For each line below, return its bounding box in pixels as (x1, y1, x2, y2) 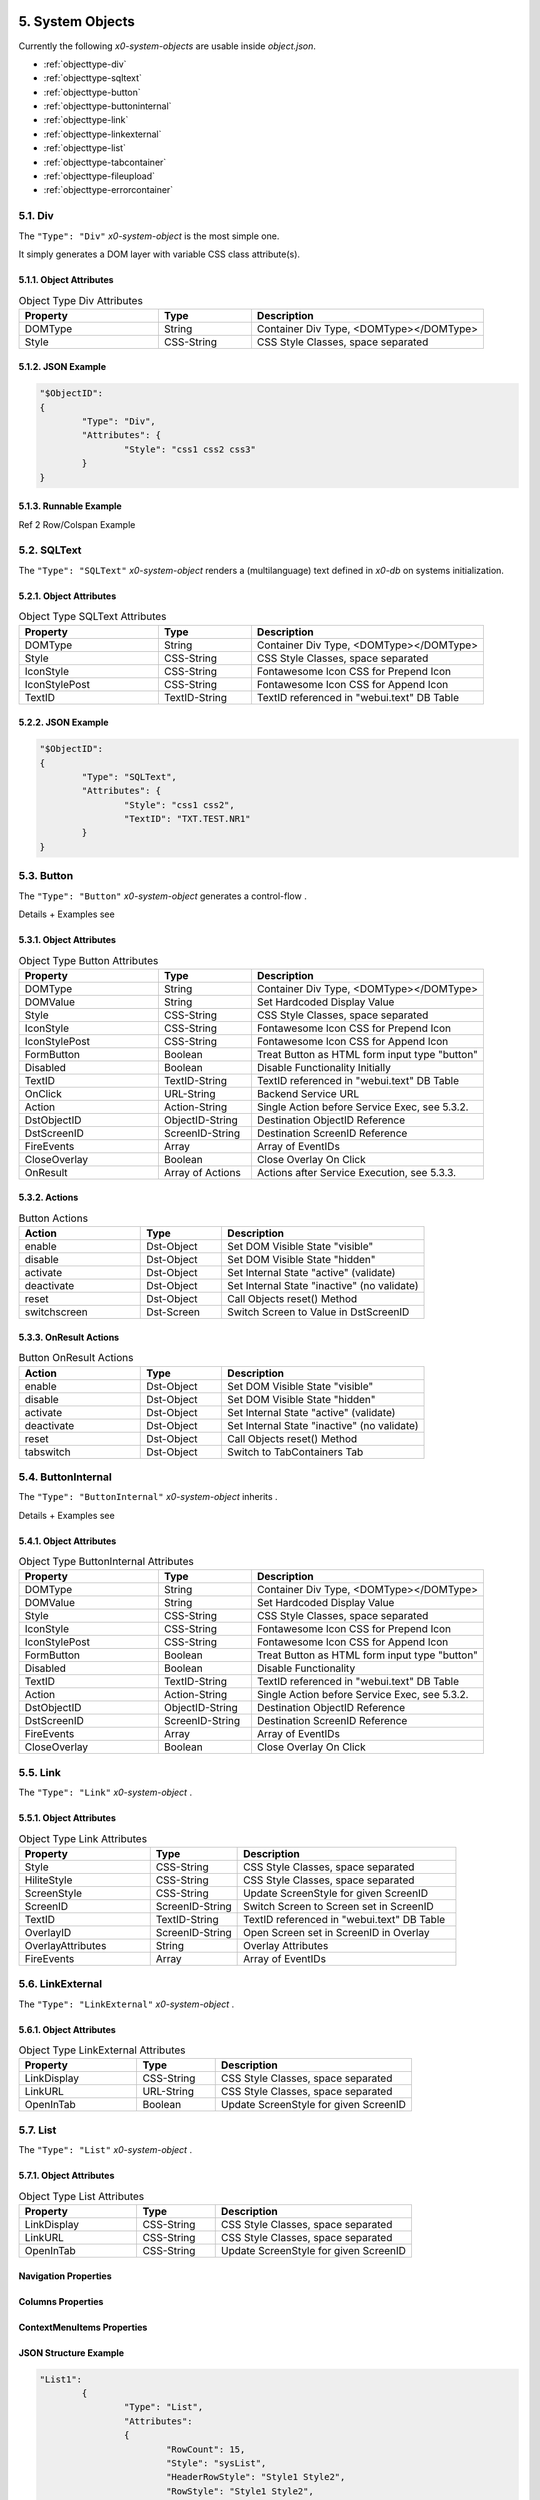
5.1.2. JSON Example (18, 361, 107, 373)
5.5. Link (18, 1765, 62, 1779)
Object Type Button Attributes (18, 953, 159, 967)
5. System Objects (18, 13, 135, 30)
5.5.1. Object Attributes (18, 1812, 117, 1824)
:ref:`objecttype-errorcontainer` (43, 184, 174, 196)
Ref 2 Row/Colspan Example (18, 518, 136, 530)
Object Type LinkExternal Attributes (18, 2043, 186, 2057)
